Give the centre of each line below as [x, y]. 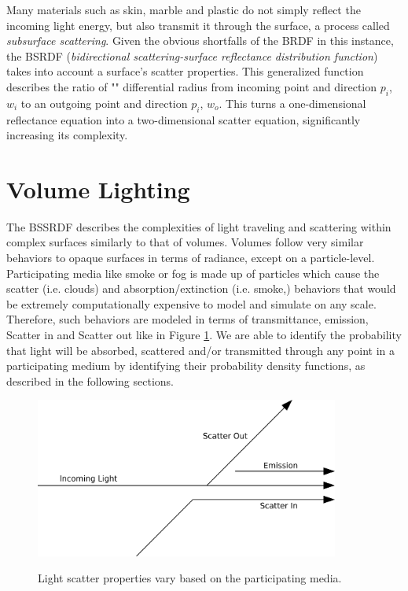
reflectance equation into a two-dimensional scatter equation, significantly [184, 119]
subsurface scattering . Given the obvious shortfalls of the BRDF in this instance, [200, 41]
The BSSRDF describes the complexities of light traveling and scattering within [199, 226]
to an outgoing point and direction [104, 103]
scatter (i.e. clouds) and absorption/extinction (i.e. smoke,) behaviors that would [201, 288]
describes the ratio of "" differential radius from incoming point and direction [192, 86]
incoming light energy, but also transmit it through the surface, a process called [198, 25]
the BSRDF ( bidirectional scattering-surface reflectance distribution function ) [192, 55]
